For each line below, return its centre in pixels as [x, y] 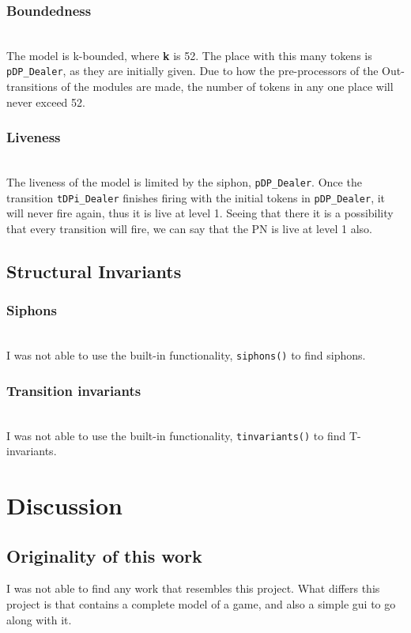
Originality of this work [104, 555]
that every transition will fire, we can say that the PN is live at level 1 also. [189, 228]
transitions [32, 87]
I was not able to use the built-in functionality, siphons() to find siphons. [186, 355]
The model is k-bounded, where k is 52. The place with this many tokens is [189, 55]
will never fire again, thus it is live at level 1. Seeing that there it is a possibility [200, 213]
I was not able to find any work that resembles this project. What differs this [193, 588]
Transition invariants [74, 390]
